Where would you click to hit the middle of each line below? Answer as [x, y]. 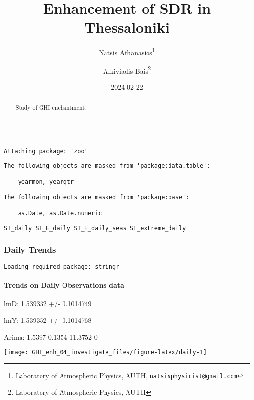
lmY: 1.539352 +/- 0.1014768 [48, 320]
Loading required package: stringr [62, 267]
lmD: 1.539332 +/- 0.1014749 [48, 304]
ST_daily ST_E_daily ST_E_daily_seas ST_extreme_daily [95, 229]
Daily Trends [30, 249]
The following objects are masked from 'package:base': [97, 197]
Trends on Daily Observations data [64, 285]
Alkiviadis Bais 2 [127, 70]
